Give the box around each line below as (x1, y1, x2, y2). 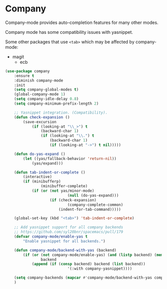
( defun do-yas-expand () (14, 151, 66, 156)
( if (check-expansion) (49, 197, 97, 202)
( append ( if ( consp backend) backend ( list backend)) (31, 262, 146, 267)
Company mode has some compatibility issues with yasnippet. (5, 29, 133, 35)
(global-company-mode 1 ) (14, 92, 66, 97)
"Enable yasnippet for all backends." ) (23, 239, 106, 244)
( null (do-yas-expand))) (67, 193, 119, 198)
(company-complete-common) (67, 202, 123, 207)
